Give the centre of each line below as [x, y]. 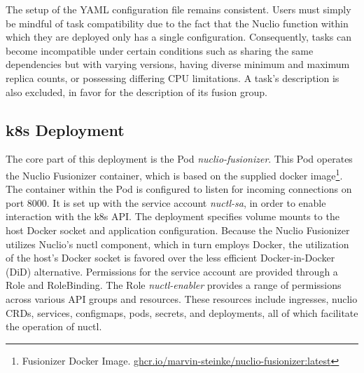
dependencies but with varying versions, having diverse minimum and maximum [178, 64]
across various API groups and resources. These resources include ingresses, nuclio [182, 298]
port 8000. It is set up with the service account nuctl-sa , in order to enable [166, 202]
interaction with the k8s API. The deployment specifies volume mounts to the [173, 216]
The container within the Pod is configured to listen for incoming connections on [179, 189]
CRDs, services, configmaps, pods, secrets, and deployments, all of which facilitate [182, 312]
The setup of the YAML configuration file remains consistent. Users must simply [178, 9]
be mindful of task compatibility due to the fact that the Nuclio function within [177, 23]
